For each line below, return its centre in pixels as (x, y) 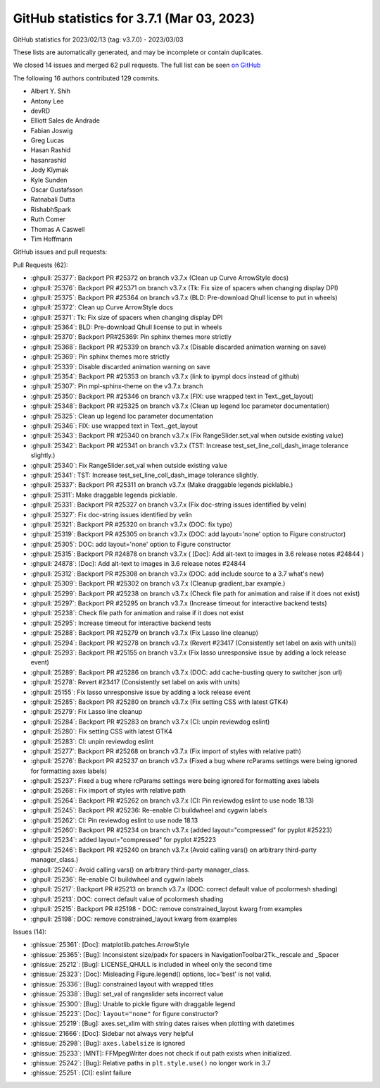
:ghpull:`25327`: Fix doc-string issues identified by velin (112, 514)
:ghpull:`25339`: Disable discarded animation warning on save (120, 366)
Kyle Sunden (49, 180)
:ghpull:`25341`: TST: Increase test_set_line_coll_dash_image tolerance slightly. (145, 475)
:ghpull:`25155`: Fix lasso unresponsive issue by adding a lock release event (140, 692)
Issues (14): (30, 932)
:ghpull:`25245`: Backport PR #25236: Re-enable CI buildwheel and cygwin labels (149, 810)
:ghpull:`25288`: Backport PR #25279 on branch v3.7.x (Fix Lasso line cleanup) (145, 633)
